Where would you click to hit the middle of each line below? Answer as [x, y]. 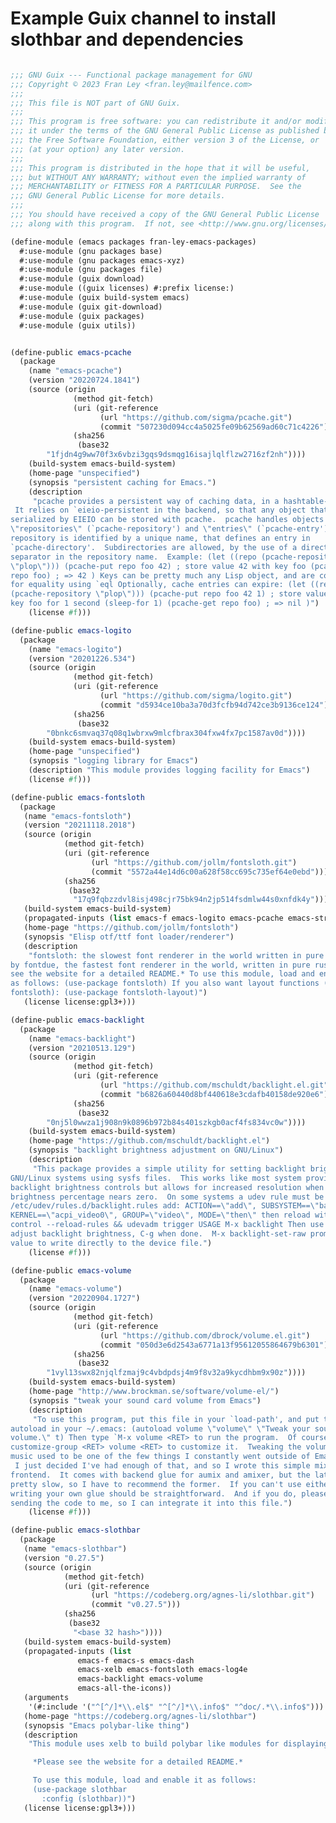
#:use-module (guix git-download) [91, 307]
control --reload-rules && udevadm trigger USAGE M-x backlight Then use [167, 1225]
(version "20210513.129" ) [82, 1048]
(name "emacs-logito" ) [75, 649]
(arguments [46, 1698]
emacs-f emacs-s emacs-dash [136, 1660]
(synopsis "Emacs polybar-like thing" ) [106, 1725]
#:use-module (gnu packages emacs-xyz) [102, 260]
